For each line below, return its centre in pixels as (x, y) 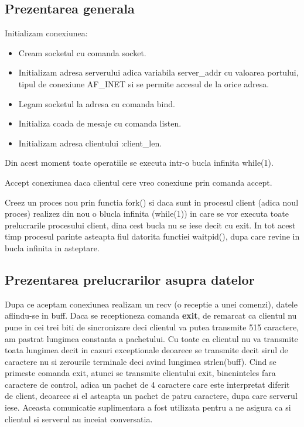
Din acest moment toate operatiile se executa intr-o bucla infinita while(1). (139, 163)
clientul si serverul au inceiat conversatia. (79, 419)
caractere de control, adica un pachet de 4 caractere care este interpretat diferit (147, 384)
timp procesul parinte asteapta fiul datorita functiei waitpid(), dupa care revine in (152, 236)
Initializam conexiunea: (46, 33)
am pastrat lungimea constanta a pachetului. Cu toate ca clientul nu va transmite (151, 338)
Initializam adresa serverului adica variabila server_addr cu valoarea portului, (158, 72)
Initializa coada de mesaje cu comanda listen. (100, 123)
